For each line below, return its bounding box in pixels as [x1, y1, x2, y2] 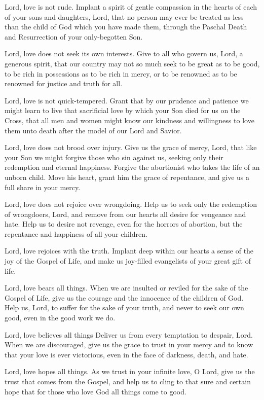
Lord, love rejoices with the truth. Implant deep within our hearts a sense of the [5, 245, 254, 256]
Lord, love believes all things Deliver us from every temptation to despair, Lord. [5, 329, 253, 340]
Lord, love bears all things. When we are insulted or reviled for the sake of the [5, 282, 248, 293]
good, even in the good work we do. [5, 312, 116, 323]
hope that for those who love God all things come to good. [5, 386, 186, 396]
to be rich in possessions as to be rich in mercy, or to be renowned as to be [5, 68, 237, 79]
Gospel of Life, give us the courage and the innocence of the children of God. [5, 292, 244, 303]
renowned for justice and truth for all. [5, 78, 123, 89]
